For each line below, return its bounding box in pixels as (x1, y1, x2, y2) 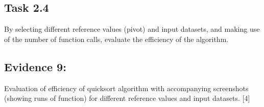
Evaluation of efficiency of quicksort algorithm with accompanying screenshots (4, 82, 249, 93)
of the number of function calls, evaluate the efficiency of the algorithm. (4, 33, 229, 44)
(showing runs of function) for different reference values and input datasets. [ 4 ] (4, 93, 250, 103)
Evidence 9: (4, 58, 66, 74)
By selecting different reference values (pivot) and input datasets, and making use (4, 24, 260, 34)
